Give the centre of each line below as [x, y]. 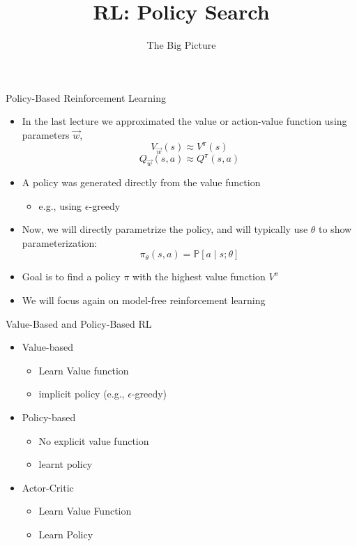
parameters [46, 134]
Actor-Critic [48, 487]
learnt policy [66, 464]
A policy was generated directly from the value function [141, 182]
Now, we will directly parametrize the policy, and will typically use [165, 229]
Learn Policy [66, 534]
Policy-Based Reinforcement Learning [86, 97]
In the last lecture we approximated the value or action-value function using [184, 121]
